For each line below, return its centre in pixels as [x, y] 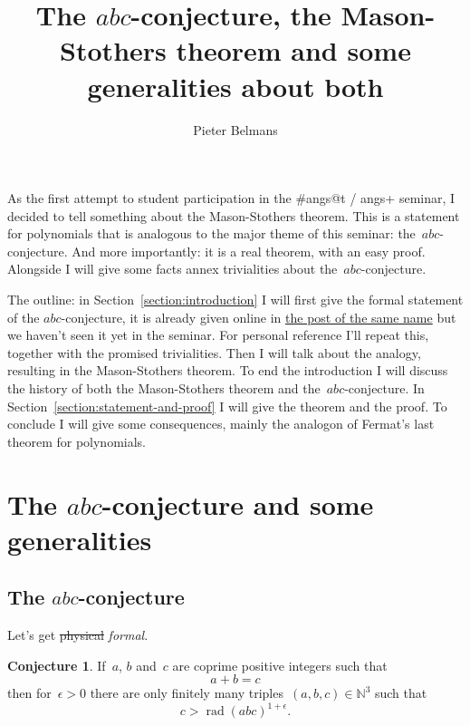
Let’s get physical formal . [78, 635]
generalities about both [235, 86]
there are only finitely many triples [187, 693]
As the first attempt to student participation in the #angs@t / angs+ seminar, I [231, 198]
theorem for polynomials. [77, 441]
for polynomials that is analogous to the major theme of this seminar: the [211, 233]
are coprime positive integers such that [280, 665]
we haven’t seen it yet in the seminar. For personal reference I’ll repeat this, [218, 335]
